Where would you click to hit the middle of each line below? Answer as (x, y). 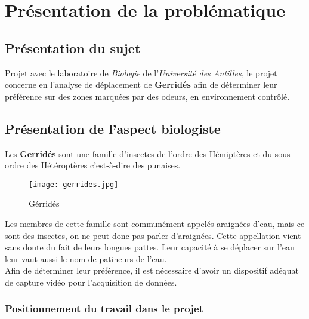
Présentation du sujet (73, 47)
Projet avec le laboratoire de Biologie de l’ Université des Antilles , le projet (141, 73)
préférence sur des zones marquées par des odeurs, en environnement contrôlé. (147, 96)
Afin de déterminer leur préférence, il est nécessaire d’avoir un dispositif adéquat (152, 270)
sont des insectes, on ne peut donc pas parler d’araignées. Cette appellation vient (153, 235)
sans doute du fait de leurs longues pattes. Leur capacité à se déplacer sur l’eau (150, 247)
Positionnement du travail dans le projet (104, 309)
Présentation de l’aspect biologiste (113, 128)
